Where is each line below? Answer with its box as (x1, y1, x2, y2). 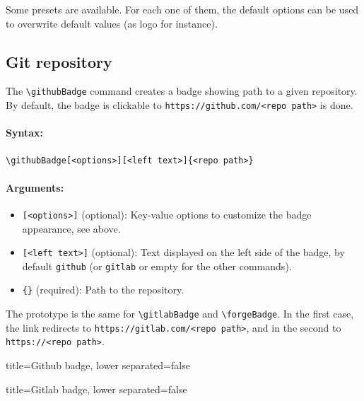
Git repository (6, 50, 112, 72)
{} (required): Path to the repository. (22, 282, 184, 297)
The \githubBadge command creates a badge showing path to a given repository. (6, 83, 358, 98)
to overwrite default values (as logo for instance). (6, 16, 218, 30)
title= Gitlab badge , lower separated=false (6, 381, 187, 396)
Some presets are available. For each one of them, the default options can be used (6, 2, 359, 16)
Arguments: (6, 180, 64, 194)
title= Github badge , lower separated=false (6, 358, 190, 373)
